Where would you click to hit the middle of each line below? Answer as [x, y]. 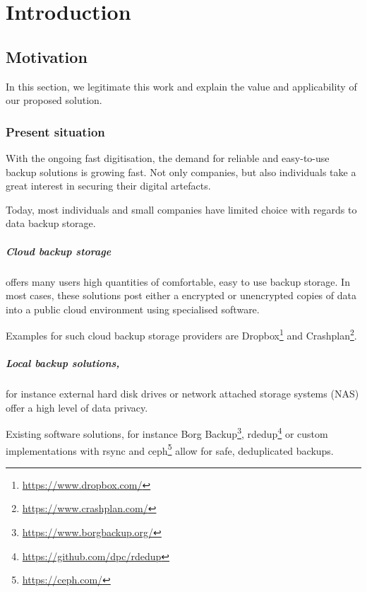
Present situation [55, 131]
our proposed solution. [54, 100]
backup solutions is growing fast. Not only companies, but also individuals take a [181, 172]
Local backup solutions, [63, 363]
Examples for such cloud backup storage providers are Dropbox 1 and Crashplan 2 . [181, 334]
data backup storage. [51, 223]
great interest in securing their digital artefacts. [108, 186]
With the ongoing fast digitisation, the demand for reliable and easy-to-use [168, 157]
